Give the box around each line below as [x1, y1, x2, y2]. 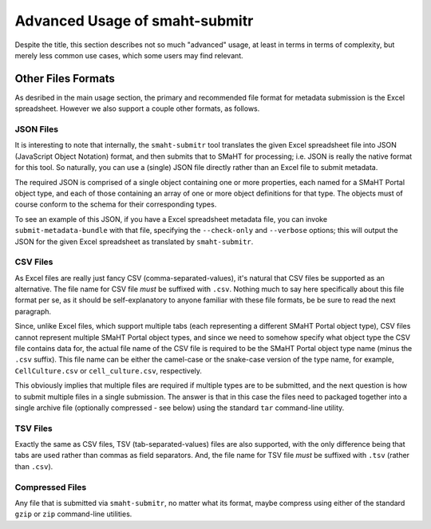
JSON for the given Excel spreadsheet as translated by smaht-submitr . [14, 236, 254, 247]
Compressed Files [14, 481, 87, 492]
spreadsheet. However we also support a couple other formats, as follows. [14, 104, 260, 113]
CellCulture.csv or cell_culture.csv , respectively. [14, 365, 203, 375]
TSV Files [14, 423, 53, 434]
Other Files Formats [14, 72, 115, 85]
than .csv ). [14, 461, 53, 471]
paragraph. [14, 306, 52, 316]
